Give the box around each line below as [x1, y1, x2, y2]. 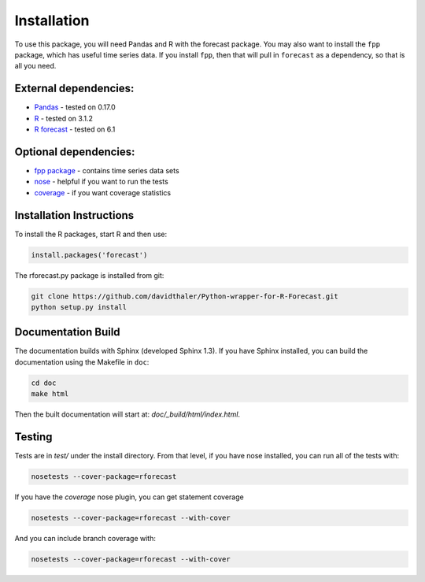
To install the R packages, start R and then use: [14, 229, 168, 239]
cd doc [31, 378, 57, 387]
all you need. [14, 61, 57, 71]
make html [31, 390, 69, 399]
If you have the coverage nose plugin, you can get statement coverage [14, 492, 244, 502]
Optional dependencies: [14, 145, 135, 158]
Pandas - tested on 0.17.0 [34, 102, 116, 112]
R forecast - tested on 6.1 [34, 124, 116, 134]
